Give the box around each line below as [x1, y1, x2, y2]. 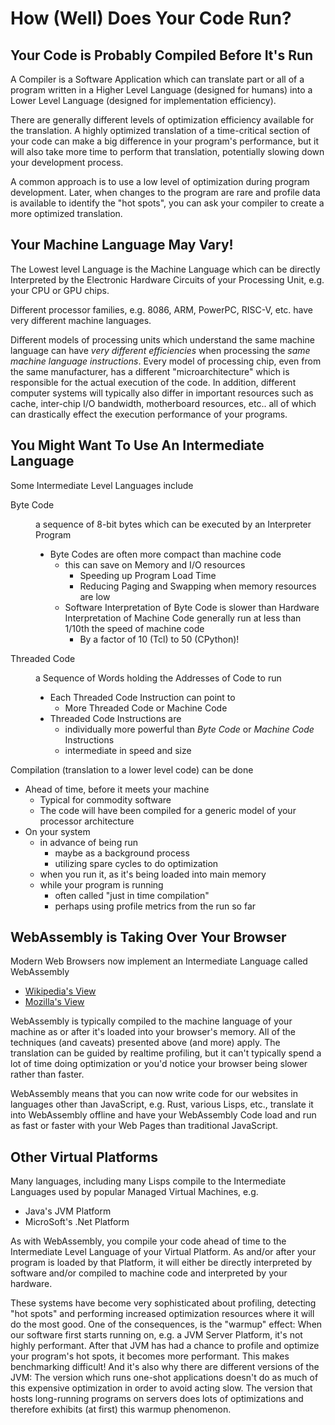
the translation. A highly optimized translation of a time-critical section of [10, 125, 311, 136]
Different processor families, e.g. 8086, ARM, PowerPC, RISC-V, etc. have [10, 303, 314, 316]
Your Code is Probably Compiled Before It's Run [10, 47, 314, 64]
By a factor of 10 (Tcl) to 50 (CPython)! [79, 633, 240, 645]
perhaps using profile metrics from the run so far [54, 900, 257, 912]
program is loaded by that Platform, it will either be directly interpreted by [10, 1257, 313, 1269]
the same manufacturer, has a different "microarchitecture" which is [10, 365, 290, 377]
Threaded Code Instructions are [49, 712, 182, 724]
